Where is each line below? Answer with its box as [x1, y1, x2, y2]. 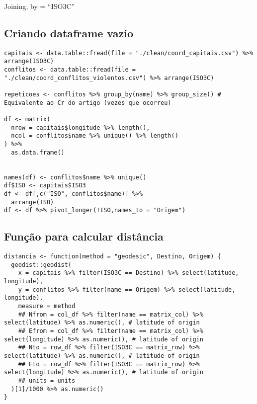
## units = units [18, 377, 76, 384]
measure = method [18, 303, 76, 310]
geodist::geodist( [11, 261, 72, 268]
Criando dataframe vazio [4, 25, 134, 40]
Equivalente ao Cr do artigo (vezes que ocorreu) [4, 99, 171, 106]
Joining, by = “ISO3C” [4, 1, 75, 11]
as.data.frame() [11, 149, 65, 156]
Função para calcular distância [4, 229, 164, 244]
